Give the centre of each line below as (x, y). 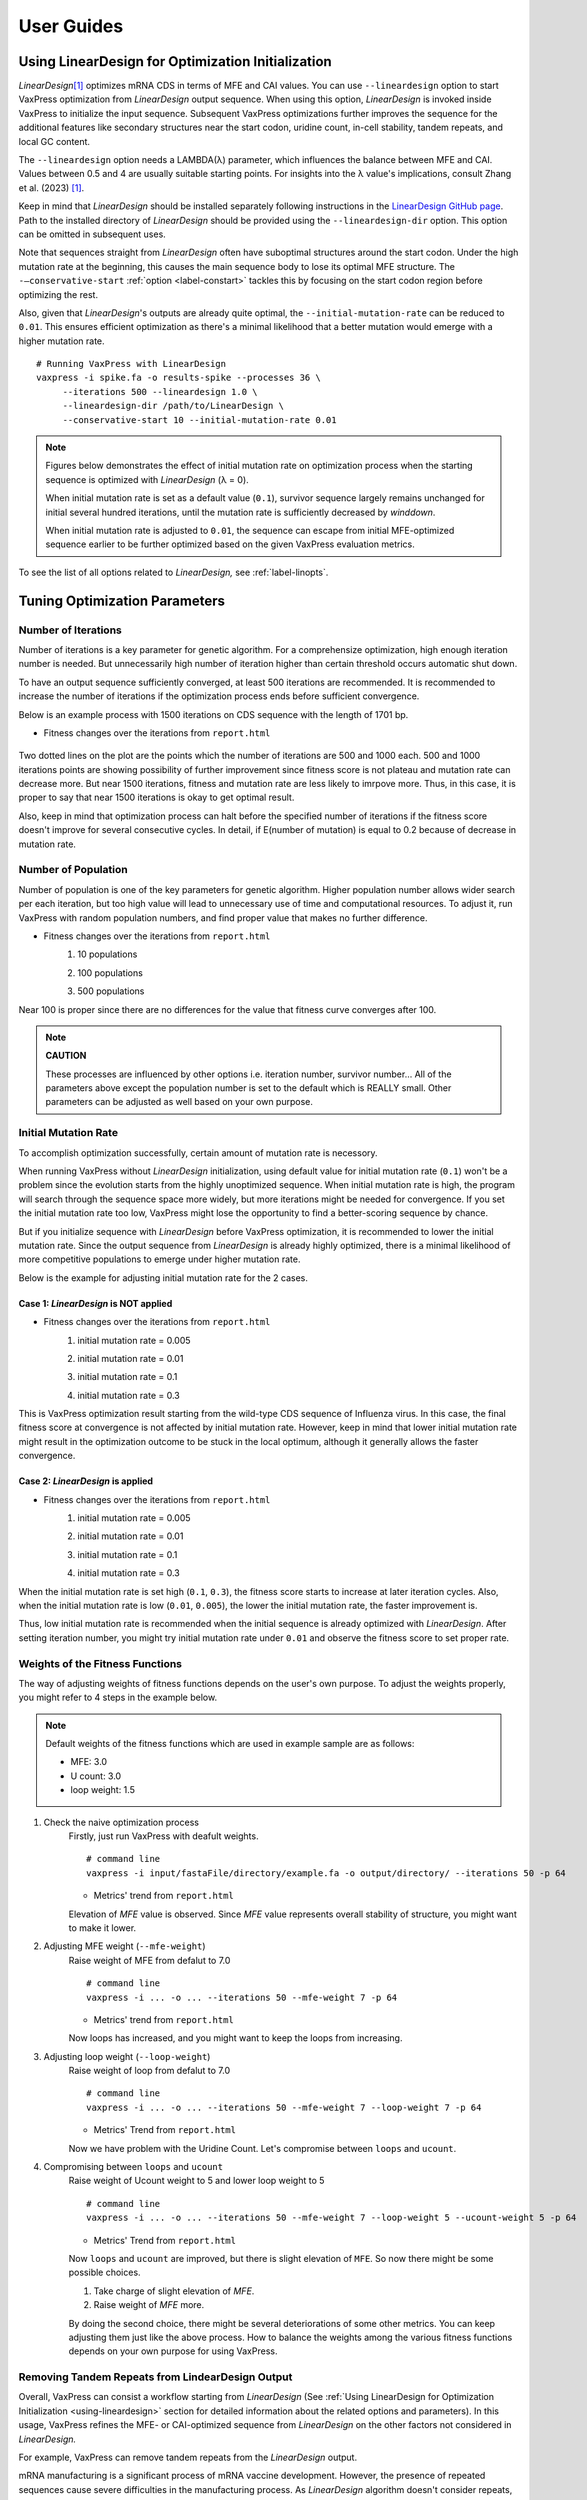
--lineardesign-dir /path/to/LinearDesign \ (173, 406)
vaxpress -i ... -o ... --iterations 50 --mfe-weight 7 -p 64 (242, 1997)
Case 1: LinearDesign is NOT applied (95, 1303)
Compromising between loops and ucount (133, 2167)
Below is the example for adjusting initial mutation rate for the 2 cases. (163, 1277)
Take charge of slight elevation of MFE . (174, 2291)
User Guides (71, 26)
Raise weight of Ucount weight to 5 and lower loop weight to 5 (196, 2181)
